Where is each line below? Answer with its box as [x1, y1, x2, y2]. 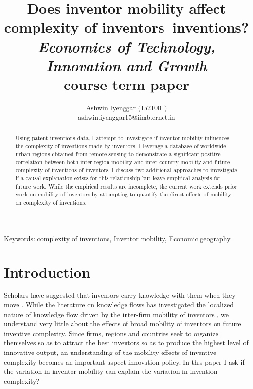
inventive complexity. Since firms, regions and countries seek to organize [4, 328, 218, 338]
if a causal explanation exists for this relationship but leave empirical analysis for [15, 174, 221, 182]
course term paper [63, 74, 190, 94]
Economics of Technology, [37, 36, 216, 56]
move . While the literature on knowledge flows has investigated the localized [4, 300, 234, 310]
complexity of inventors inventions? [4, 17, 249, 37]
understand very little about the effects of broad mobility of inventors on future [4, 318, 241, 329]
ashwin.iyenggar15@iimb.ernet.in [78, 112, 175, 122]
